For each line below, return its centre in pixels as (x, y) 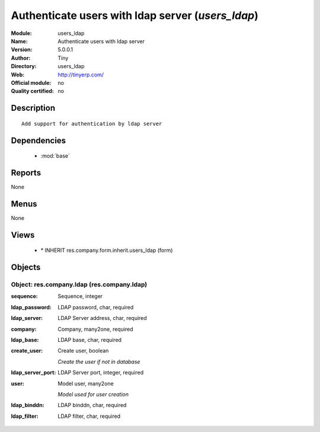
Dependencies (39, 140)
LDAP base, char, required (89, 340)
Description (33, 108)
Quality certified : (33, 91)
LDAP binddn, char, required (92, 405)
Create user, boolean (83, 351)
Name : (19, 41)
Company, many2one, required (95, 329)
